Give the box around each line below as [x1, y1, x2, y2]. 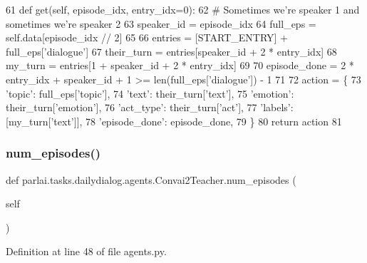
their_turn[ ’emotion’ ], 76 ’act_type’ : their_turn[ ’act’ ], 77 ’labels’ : [6, 100, 294, 115]
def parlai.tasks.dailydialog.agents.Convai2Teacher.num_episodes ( [6, 172, 296, 187]
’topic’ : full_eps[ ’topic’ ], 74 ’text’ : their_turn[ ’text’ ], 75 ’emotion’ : [6, 86, 294, 100]
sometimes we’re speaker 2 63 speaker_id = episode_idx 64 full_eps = [6, 16, 316, 31]
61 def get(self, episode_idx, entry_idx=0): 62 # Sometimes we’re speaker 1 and [6, 2, 360, 16]
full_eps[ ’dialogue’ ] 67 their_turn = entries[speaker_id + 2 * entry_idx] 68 [6, 43, 337, 58]
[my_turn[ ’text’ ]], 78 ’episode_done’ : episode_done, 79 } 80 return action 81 [6, 113, 342, 128]
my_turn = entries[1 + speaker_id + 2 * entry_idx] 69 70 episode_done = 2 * [6, 58, 354, 73]
